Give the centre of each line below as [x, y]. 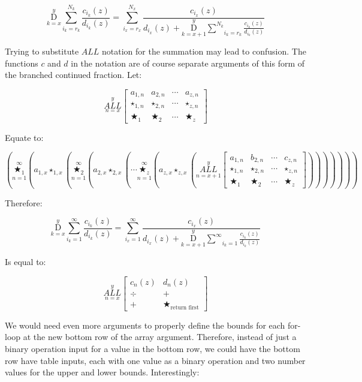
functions [22, 63]
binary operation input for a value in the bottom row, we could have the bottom [153, 348]
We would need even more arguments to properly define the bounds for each [145, 325]
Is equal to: [25, 262]
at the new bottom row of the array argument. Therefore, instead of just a [160, 337]
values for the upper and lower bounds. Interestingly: [102, 372]
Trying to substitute [42, 51]
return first [185, 307]
